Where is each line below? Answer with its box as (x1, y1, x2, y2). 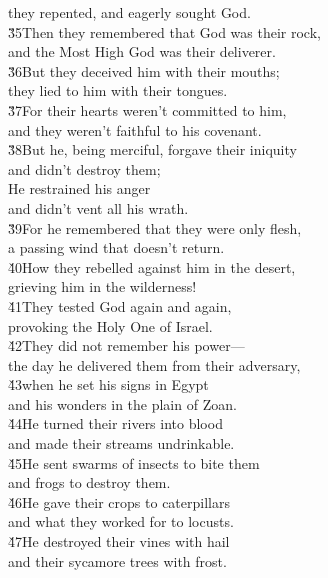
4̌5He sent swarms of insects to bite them (8, 452, 260, 473)
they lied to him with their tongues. (8, 80, 228, 101)
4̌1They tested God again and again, (8, 295, 232, 316)
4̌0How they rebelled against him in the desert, (8, 256, 296, 277)
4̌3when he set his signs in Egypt (8, 374, 209, 395)
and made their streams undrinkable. (8, 433, 235, 454)
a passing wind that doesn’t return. (8, 237, 225, 258)
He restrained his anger (8, 178, 151, 199)
